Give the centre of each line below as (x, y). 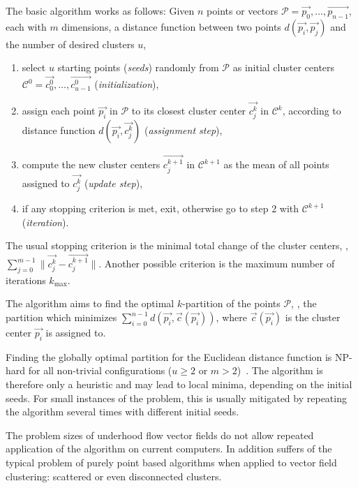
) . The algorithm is (280, 370)
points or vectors (243, 10)
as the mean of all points (276, 164)
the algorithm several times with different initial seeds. (122, 412)
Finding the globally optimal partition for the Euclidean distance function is (169, 356)
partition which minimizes (61, 317)
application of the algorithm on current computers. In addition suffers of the (169, 449)
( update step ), (113, 183)
